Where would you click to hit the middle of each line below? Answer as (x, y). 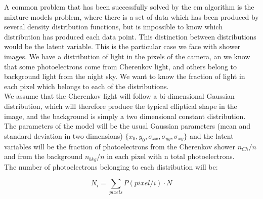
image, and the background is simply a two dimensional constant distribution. (125, 116)
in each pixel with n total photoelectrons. (171, 156)
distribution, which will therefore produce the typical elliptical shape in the (121, 106)
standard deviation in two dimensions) (63, 135)
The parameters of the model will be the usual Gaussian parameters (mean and (127, 126)
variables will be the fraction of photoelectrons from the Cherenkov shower (120, 146)
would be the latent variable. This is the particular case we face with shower (122, 46)
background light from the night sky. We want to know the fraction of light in (125, 76)
